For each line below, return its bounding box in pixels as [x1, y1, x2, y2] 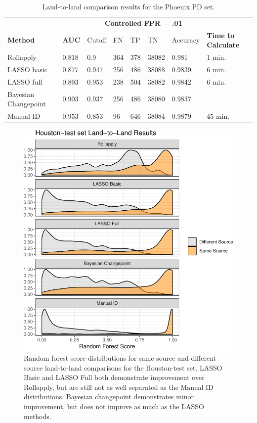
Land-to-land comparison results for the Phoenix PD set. [42, 1, 215, 11]
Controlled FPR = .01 [104, 17, 182, 28]
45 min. [207, 111, 230, 121]
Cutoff [87, 35, 106, 45]
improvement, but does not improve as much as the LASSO [24, 401, 204, 411]
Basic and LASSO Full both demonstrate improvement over [24, 372, 205, 382]
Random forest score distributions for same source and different [24, 353, 216, 363]
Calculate [207, 40, 240, 50]
